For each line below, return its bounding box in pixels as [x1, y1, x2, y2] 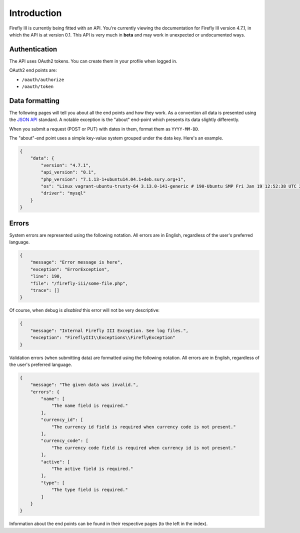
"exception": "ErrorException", [30, 266, 110, 272]
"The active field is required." [51, 466, 133, 471]
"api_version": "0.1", [40, 169, 97, 175]
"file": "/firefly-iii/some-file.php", [30, 280, 128, 286]
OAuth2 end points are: [9, 67, 57, 73]
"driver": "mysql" [40, 190, 86, 196]
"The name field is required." [51, 403, 128, 408]
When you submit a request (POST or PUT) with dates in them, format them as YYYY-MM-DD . [9, 125, 199, 132]
